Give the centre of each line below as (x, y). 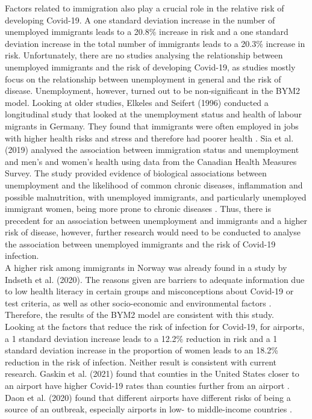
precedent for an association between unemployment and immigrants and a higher (156, 220)
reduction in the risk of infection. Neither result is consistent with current (141, 362)
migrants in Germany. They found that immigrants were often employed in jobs (152, 126)
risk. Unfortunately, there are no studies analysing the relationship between (144, 55)
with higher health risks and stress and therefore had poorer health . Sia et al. (149, 138)
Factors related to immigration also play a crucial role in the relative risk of (145, 8)
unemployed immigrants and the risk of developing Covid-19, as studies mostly (150, 67)
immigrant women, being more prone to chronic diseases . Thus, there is (138, 209)
